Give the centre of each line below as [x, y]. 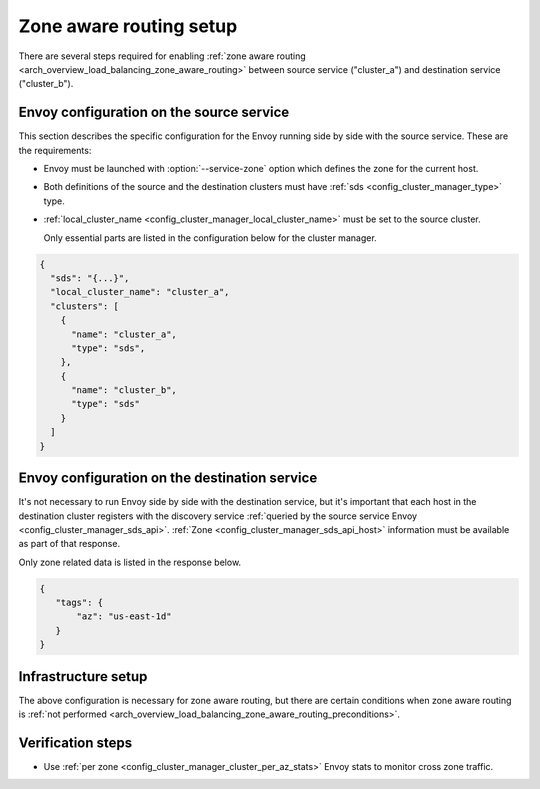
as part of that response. [69, 544]
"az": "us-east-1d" [124, 616]
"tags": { [79, 603]
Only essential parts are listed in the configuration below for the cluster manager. [210, 237]
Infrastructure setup [83, 676]
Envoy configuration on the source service [154, 112]
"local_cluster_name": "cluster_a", [140, 292]
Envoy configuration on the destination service [168, 478]
